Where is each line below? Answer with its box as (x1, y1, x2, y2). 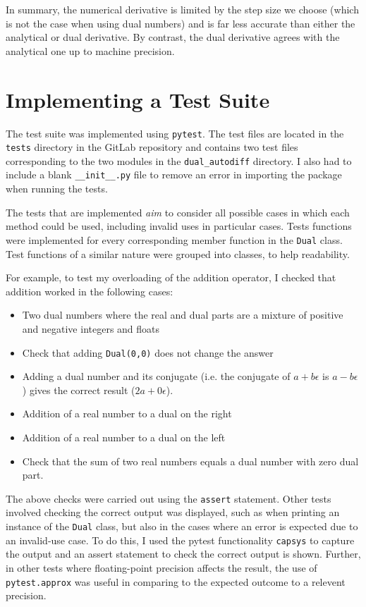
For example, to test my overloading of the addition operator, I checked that (6, 270, 336, 285)
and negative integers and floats (22, 321, 160, 336)
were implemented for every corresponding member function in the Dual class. (6, 232, 343, 247)
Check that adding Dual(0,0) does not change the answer (22, 345, 274, 360)
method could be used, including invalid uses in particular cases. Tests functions (6, 219, 352, 233)
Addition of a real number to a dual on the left (22, 429, 226, 444)
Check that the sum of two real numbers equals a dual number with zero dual (22, 453, 359, 468)
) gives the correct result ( (22, 382, 135, 397)
